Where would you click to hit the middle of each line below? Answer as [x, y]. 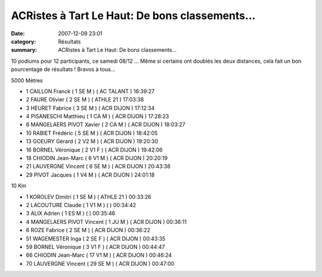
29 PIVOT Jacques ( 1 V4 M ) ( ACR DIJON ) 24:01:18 [90, 175]
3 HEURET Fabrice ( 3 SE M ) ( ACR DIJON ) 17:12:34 [90, 108]
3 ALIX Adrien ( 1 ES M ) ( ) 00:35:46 [71, 213]
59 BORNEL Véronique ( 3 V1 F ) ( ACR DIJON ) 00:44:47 [95, 247]
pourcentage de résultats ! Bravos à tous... [63, 69]
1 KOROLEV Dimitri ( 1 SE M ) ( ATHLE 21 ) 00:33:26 [89, 196]
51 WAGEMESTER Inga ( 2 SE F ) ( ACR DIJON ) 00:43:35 [96, 238]
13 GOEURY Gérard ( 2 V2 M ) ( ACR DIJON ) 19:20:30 [92, 141]
